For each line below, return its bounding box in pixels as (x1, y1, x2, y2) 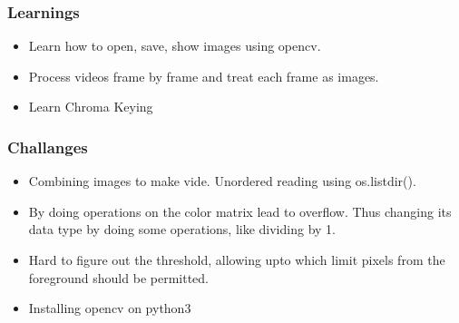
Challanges (7, 135, 88, 158)
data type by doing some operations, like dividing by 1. (28, 220, 336, 239)
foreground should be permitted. (28, 268, 209, 287)
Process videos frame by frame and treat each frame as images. (28, 66, 379, 85)
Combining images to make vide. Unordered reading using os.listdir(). (28, 171, 416, 191)
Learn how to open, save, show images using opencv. (28, 36, 321, 55)
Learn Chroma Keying (28, 97, 153, 116)
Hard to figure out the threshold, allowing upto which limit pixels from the (28, 250, 445, 269)
